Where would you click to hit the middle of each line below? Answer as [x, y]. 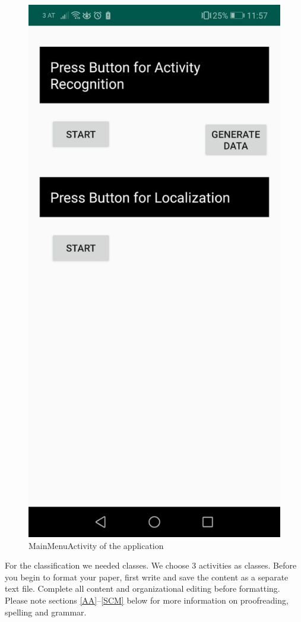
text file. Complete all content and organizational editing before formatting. [142, 588]
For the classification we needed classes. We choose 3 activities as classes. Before [151, 565]
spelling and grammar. [46, 612]
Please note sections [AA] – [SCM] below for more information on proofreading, [147, 600]
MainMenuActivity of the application [96, 545]
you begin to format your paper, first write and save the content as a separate [147, 577]
